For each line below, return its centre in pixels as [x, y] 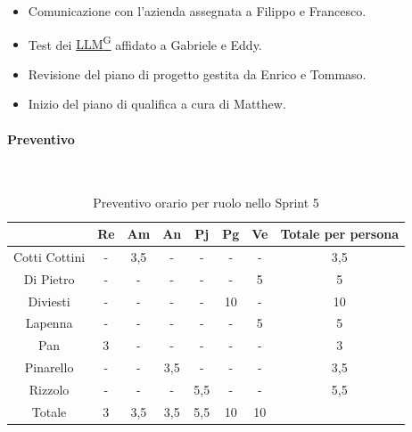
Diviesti [49, 301]
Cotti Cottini [49, 256]
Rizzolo [49, 389]
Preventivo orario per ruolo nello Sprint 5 [206, 203]
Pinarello [49, 367]
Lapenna [49, 323]
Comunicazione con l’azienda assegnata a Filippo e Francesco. [197, 11]
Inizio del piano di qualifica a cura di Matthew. [157, 104]
